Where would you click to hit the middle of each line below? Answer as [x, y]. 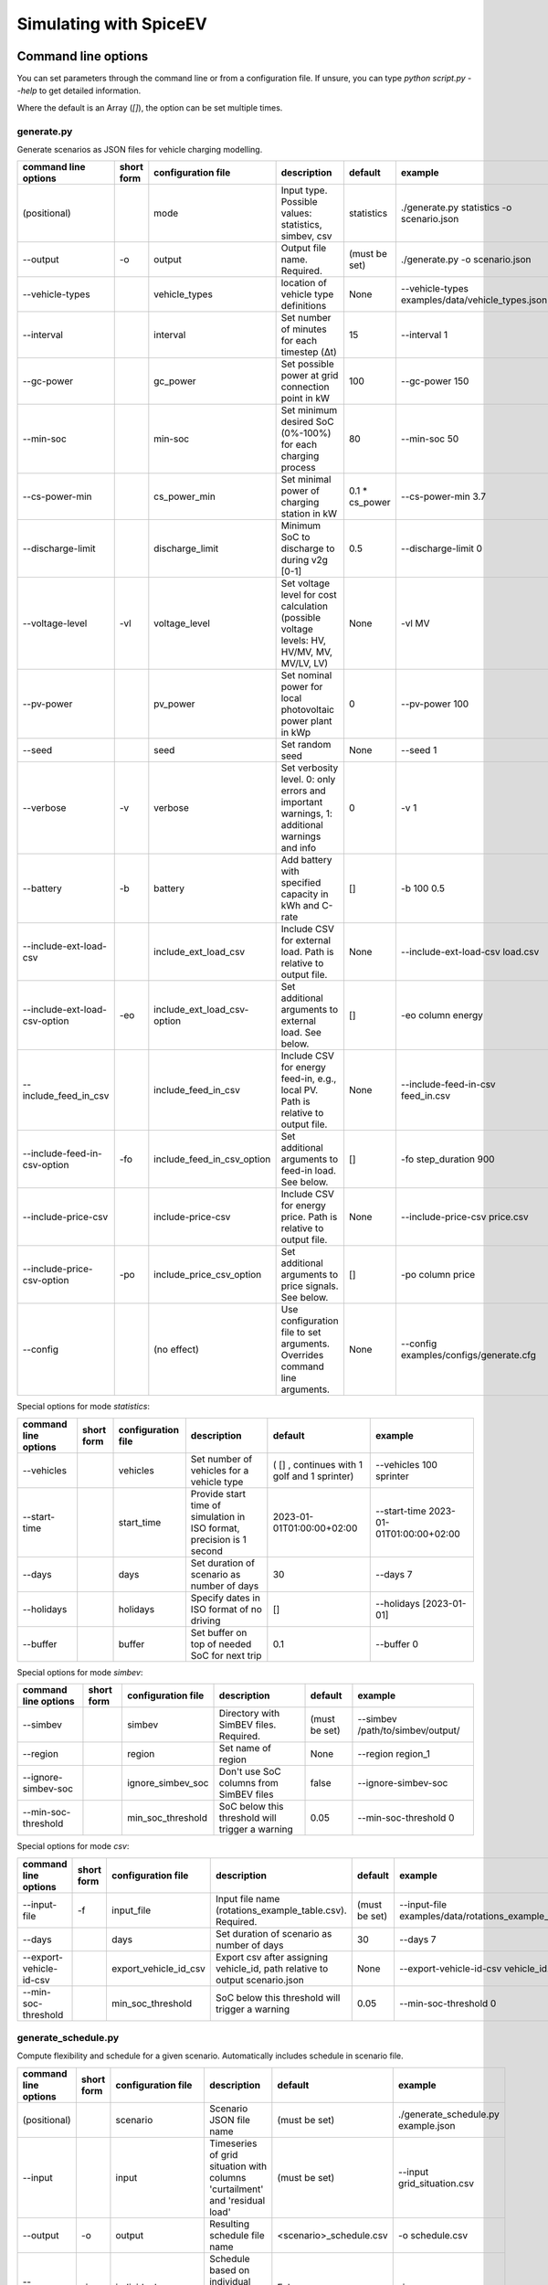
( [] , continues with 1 [317, 1464]
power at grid [310, 376]
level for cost [309, 595]
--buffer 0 [397, 1643]
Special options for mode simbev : [80, 1672]
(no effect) [177, 1350]
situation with [238, 2166]
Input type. [304, 190]
